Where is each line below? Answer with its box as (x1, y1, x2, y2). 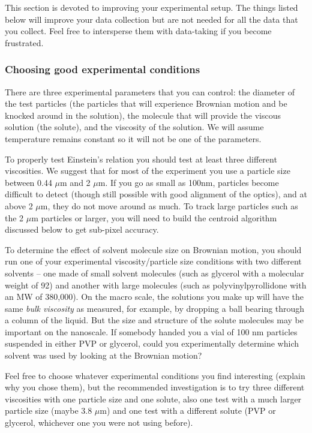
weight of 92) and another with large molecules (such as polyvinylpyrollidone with (5, 278, 307, 291)
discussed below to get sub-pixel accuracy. (5, 223, 159, 236)
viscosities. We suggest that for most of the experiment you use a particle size (5, 164, 290, 177)
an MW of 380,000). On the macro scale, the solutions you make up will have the (5, 290, 304, 303)
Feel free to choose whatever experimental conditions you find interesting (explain (5, 369, 305, 381)
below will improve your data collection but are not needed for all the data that (5, 13, 298, 25)
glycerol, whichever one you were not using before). (5, 416, 193, 429)
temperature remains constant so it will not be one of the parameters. (5, 132, 262, 145)
